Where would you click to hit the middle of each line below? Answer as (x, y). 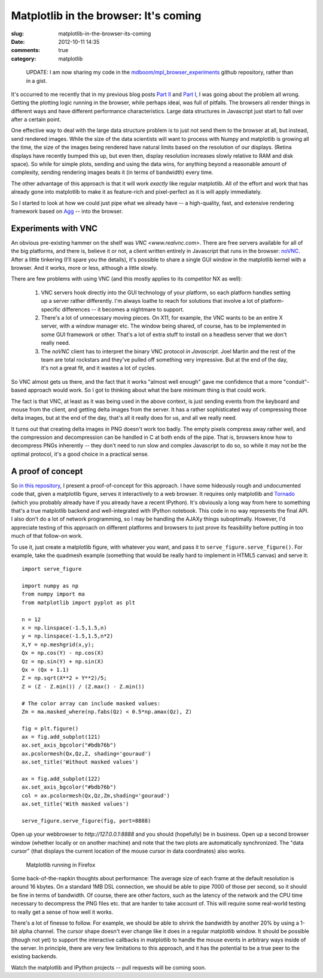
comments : (25, 50)
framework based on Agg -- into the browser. (67, 211)
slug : (17, 34)
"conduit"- (296, 381)
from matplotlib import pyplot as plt (79, 602)
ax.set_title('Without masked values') (80, 762)
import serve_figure (52, 569)
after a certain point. (36, 119)
